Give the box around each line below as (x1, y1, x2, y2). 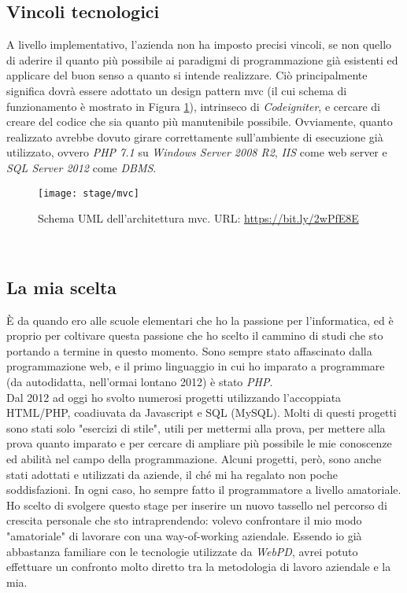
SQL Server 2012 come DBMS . (6, 159, 157, 175)
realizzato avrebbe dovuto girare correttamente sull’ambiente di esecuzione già (6, 128, 383, 145)
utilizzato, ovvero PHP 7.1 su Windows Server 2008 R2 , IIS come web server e (6, 144, 387, 160)
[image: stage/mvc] (38, 187, 139, 199)
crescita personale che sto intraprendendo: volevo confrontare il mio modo (6, 512, 362, 529)
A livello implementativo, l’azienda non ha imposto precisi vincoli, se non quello (6, 36, 392, 53)
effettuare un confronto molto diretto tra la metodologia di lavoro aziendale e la (6, 558, 391, 575)
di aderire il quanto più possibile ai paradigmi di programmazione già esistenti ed (6, 51, 398, 68)
